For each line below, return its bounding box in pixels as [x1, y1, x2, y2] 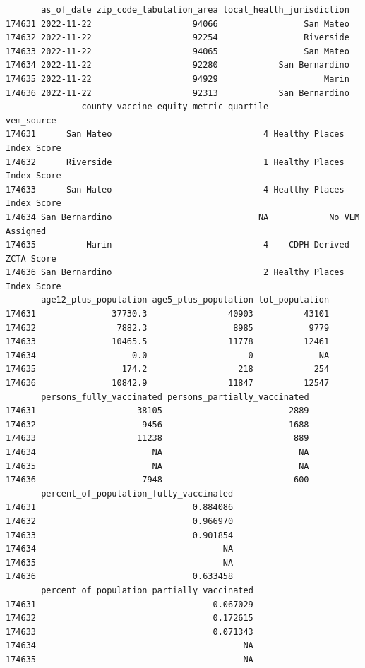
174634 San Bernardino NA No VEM [6, 212, 360, 222]
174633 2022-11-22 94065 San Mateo [6, 46, 349, 56]
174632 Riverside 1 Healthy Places [6, 157, 345, 167]
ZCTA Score [6, 253, 56, 264]
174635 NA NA [6, 461, 309, 471]
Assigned [6, 226, 47, 236]
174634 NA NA [6, 447, 309, 457]
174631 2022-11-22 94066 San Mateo [6, 18, 349, 29]
